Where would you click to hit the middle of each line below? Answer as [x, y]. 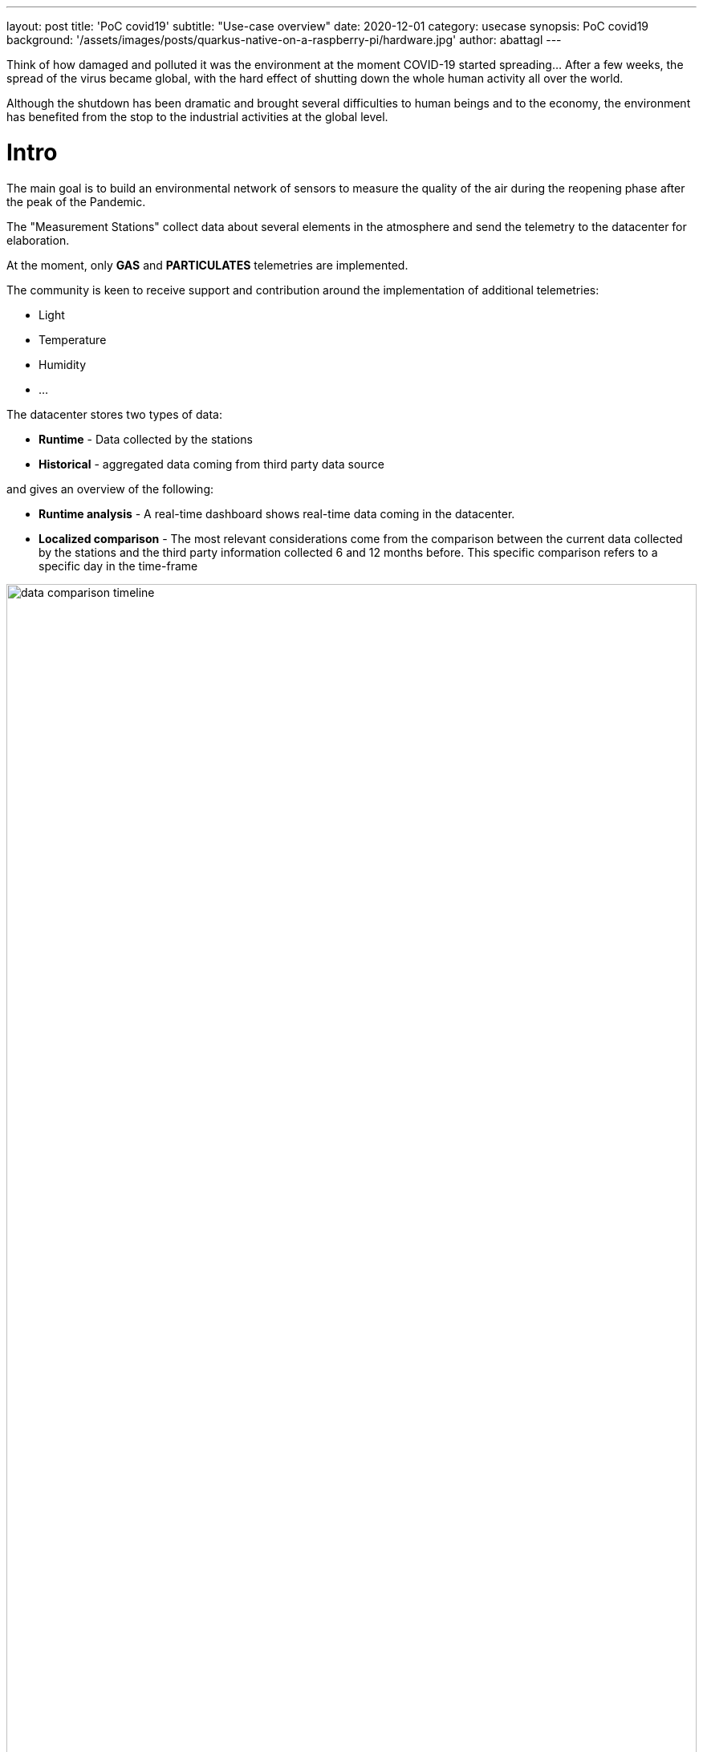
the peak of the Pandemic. [76, 201]
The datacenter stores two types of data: [114, 414]
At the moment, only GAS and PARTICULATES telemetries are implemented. [207, 265]
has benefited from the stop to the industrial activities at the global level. [197, 117]
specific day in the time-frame [118, 566]
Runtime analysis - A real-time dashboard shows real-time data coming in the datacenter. [277, 513]
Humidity [63, 364]
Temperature [73, 339]
